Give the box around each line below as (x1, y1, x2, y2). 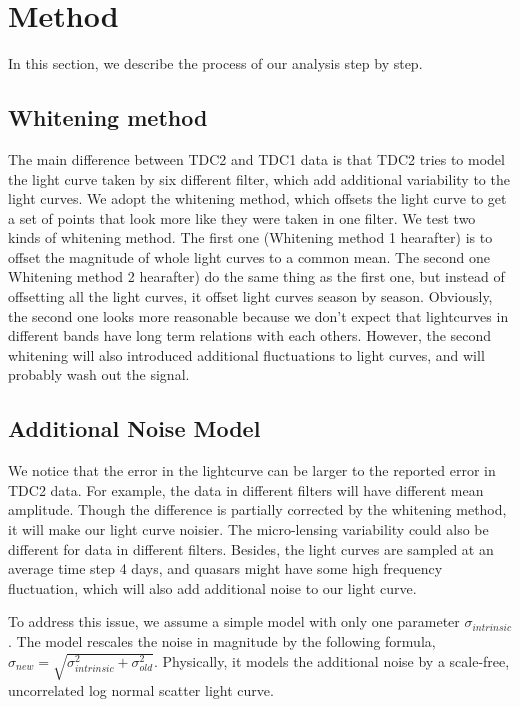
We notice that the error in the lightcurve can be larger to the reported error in (8, 460, 496, 481)
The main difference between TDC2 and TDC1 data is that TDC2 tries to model (8, 148, 505, 169)
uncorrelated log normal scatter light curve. (8, 679, 274, 700)
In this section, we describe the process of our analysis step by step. (8, 53, 423, 74)
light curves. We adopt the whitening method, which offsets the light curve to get (8, 188, 507, 209)
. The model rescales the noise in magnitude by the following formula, (8, 631, 436, 651)
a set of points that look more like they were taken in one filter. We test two (8, 207, 476, 228)
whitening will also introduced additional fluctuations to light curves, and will (8, 344, 485, 365)
